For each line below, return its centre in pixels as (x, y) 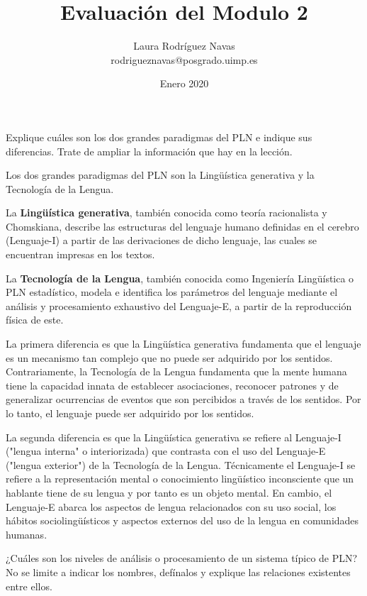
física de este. (35, 320)
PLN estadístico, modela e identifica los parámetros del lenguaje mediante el (172, 292)
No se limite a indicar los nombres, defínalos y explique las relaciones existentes (178, 572)
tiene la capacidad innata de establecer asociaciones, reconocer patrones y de (172, 385)
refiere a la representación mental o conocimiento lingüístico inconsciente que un (180, 479)
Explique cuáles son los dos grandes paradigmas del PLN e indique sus (159, 137)
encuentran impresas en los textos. (80, 254)
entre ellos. (29, 586)
